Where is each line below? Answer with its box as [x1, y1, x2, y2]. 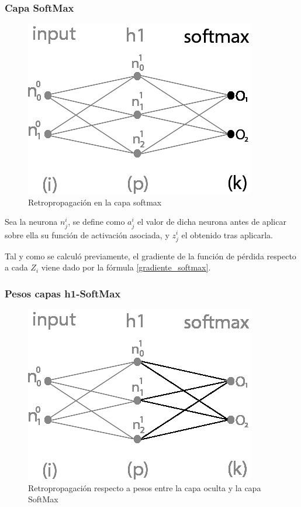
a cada [5, 261, 28, 273]
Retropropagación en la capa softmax [28, 196, 162, 208]
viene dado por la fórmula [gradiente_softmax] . [41, 261, 211, 273]
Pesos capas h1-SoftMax [5, 286, 121, 300]
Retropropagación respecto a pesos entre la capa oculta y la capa [28, 481, 261, 494]
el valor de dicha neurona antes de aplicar [137, 215, 286, 228]
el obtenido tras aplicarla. [181, 228, 273, 241]
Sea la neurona [5, 215, 58, 228]
